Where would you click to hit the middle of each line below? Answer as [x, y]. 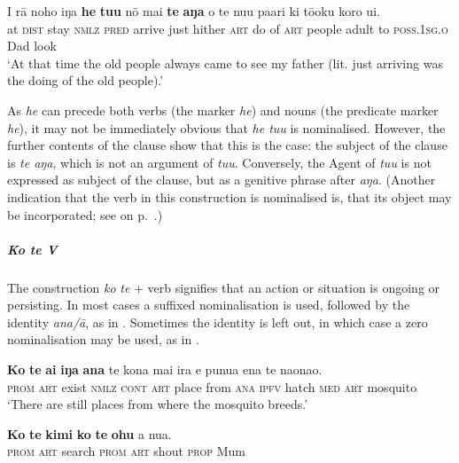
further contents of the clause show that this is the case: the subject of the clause [227, 145]
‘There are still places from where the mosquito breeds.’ [158, 404]
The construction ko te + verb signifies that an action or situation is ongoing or [224, 287]
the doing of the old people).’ [86, 80]
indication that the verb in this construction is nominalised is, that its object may [229, 196]
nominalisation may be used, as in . [103, 339]
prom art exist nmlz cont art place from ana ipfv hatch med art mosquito [212, 386]
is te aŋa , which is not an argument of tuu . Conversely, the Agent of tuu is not [219, 162]
